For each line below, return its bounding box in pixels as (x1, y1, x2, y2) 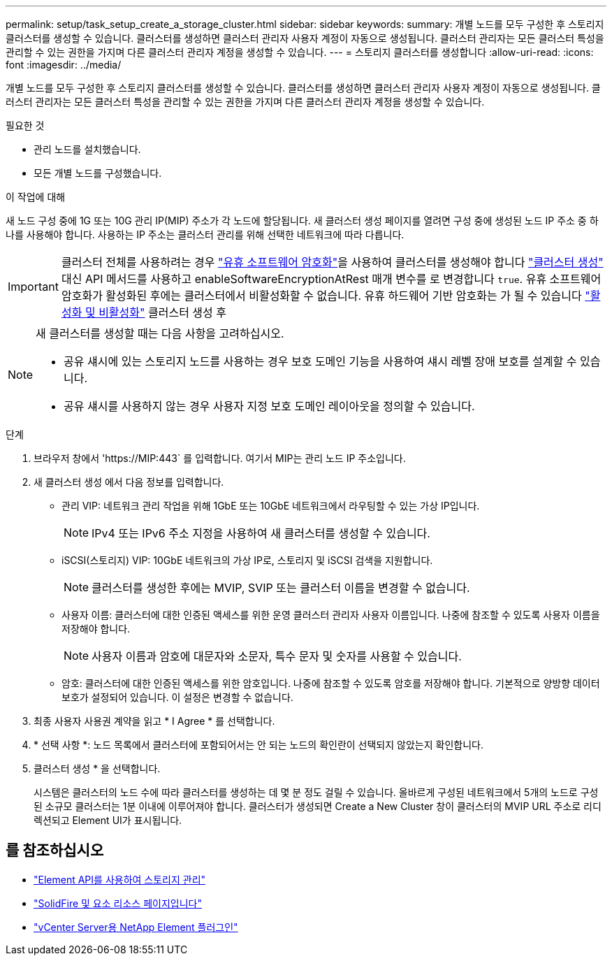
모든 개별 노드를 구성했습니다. (34, 167, 162, 179)
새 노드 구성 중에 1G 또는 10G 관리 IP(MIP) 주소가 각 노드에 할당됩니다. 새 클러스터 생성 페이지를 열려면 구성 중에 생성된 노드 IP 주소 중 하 (6, 215, 599, 226)
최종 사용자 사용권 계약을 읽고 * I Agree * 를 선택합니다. (34, 715, 275, 727)
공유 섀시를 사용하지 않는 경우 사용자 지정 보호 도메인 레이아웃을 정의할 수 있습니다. (64, 399, 475, 413)
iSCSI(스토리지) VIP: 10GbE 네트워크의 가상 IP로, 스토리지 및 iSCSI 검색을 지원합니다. (61, 554, 433, 566)
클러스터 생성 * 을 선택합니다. (34, 763, 161, 774)
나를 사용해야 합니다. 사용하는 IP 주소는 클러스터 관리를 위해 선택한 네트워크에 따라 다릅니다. (6, 229, 405, 240)
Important (8, 280, 59, 294)
